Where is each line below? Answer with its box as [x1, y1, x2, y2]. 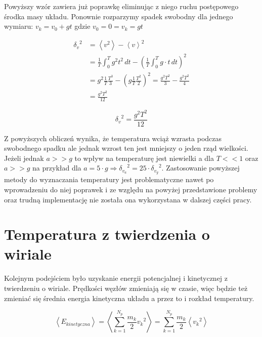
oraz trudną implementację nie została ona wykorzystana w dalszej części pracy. [4, 194, 252, 204]
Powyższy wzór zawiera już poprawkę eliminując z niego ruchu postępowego [4, 1, 239, 11]
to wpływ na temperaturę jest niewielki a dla [74, 152, 214, 163]
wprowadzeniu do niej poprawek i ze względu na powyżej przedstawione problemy [4, 184, 257, 194]
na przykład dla [32, 162, 81, 173]
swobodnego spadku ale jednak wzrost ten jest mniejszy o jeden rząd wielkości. [4, 143, 248, 153]
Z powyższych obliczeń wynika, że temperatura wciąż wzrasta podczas [4, 133, 222, 143]
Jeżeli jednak [4, 152, 44, 163]
